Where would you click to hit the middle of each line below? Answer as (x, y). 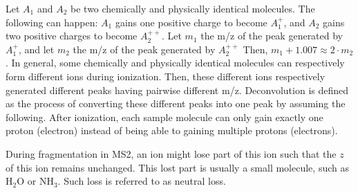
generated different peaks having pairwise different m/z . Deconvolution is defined (177, 90)
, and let (36, 49)
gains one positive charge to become (191, 22)
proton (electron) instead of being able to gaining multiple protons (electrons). (172, 130)
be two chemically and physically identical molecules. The (193, 8)
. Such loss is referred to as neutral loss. (142, 181)
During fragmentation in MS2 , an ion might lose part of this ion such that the (171, 153)
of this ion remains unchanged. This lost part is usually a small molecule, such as (177, 167)
